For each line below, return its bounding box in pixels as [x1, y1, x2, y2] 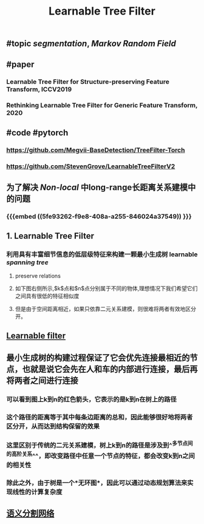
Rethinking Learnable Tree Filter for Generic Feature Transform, [6, 101, 198, 110]
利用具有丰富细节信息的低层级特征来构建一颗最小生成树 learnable [6, 250, 199, 259]
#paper [6, 59, 35, 69]
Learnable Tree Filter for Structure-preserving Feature [6, 77, 170, 86]
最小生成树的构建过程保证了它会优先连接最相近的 [6, 353, 190, 363]
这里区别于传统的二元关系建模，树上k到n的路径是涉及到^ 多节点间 [6, 440, 193, 450]
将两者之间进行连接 [6, 375, 78, 386]
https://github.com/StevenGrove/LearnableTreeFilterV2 [6, 162, 175, 171]
